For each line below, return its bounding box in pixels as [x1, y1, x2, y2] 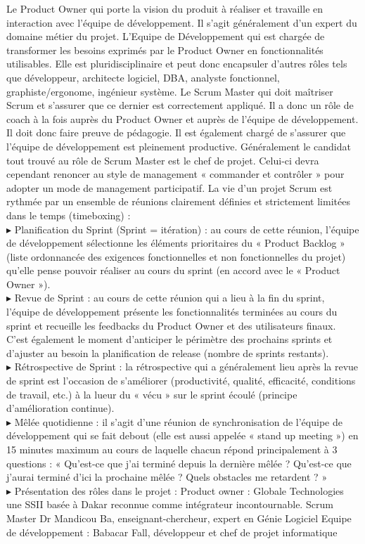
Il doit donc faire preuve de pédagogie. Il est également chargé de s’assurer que [6, 125, 346, 140]
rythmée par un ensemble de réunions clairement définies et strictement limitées [6, 194, 350, 209]
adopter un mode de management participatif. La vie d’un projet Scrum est [6, 180, 333, 195]
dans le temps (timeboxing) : [6, 207, 131, 222]
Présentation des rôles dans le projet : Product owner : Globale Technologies [14, 483, 344, 498]
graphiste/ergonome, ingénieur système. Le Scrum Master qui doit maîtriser [6, 84, 333, 98]
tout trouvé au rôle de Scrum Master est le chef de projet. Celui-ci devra [6, 153, 319, 167]
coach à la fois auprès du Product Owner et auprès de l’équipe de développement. [6, 111, 359, 126]
